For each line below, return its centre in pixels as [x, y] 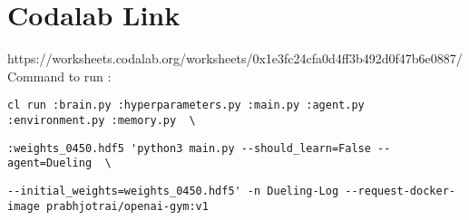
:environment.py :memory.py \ [102, 120]
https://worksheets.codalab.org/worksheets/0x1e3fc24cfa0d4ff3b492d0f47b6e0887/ [235, 58]
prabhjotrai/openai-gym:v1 [127, 206]
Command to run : [59, 76]
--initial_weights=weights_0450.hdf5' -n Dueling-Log [173, 191]
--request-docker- [400, 191]
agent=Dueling [50, 163]
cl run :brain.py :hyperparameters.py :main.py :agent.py [186, 105]
